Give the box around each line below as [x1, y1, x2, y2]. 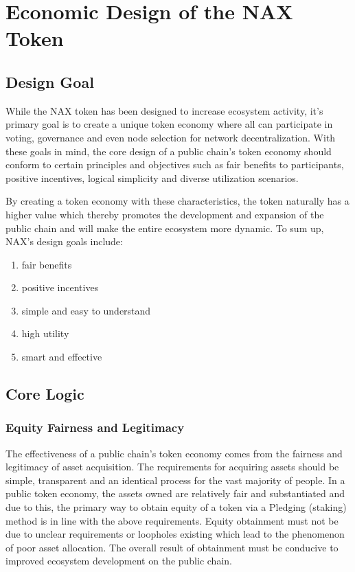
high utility [21, 326, 69, 341]
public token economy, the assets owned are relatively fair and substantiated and [5, 486, 345, 501]
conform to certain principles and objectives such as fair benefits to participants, [5, 157, 344, 172]
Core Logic [5, 383, 84, 404]
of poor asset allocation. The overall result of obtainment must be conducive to [5, 540, 339, 554]
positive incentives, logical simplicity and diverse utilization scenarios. [5, 170, 299, 185]
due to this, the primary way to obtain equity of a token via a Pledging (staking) [5, 500, 347, 514]
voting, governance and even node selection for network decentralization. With [5, 130, 336, 144]
